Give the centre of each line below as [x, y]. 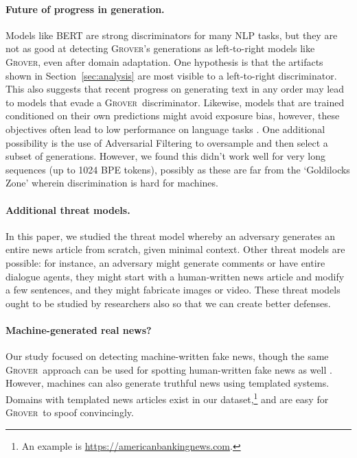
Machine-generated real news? [79, 329]
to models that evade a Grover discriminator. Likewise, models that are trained [175, 102]
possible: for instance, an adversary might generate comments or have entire [165, 262]
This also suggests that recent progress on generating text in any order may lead [175, 89]
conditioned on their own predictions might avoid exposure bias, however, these [173, 116]
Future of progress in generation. [85, 9]
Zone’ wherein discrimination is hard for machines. [112, 183]
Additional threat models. [68, 209]
